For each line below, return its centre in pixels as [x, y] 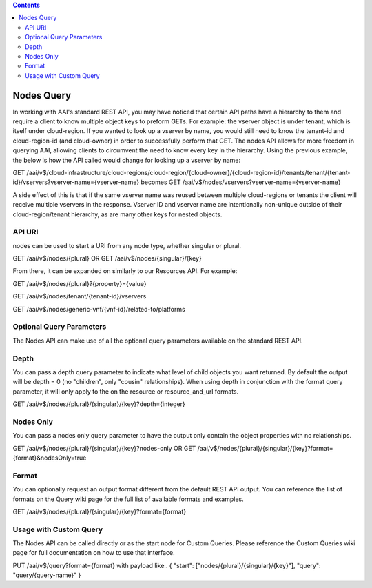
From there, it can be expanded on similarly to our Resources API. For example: [125, 271]
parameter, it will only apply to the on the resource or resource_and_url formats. [126, 391]
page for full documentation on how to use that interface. [94, 553]
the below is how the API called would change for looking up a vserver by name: [127, 160]
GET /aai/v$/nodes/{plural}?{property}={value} [80, 283]
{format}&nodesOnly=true [50, 458]
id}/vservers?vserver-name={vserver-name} [76, 182]
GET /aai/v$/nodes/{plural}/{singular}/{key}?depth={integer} [99, 404]
